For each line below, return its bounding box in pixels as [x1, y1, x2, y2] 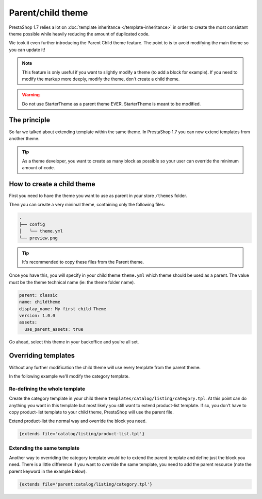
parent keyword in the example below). [9, 468, 87, 474]
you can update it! [9, 47, 46, 53]
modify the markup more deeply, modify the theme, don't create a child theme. [22, 76, 180, 82]
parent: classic [19, 292, 58, 298]
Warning [22, 92, 40, 98]
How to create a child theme [9, 180, 96, 188]
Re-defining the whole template [9, 385, 85, 392]
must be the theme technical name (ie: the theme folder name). [9, 279, 135, 285]
